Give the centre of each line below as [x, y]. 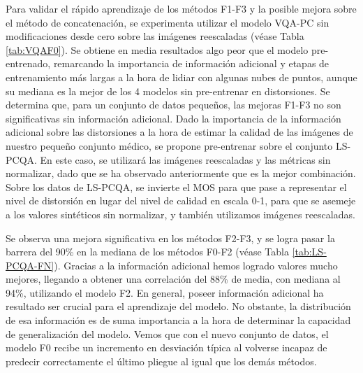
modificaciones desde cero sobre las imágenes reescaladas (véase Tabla [155, 36]
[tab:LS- [309, 252]
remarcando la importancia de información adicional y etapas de [191, 63]
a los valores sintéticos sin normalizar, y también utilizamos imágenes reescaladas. [180, 214]
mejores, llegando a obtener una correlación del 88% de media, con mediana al [173, 279]
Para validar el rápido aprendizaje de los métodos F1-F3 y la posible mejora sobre [181, 8]
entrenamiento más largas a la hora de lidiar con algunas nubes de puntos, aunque [181, 77]
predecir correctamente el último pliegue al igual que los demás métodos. [161, 361]
